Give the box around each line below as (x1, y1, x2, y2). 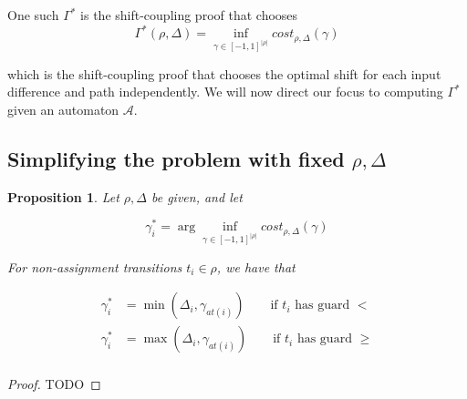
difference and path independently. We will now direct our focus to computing (7, 82, 443, 101)
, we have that (216, 257, 296, 276)
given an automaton (7, 99, 119, 118)
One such (7, 5, 59, 24)
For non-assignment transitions (7, 257, 182, 276)
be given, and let (150, 187, 243, 206)
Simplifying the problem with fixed (7, 144, 345, 172)
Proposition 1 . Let (7, 187, 119, 206)
